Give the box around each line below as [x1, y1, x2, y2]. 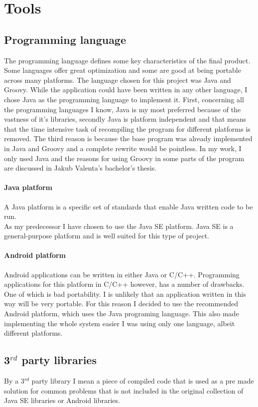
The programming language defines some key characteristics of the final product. [4, 55, 251, 65]
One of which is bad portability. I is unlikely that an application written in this [4, 288, 246, 299]
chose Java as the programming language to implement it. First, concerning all [4, 94, 244, 104]
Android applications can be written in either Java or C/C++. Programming [4, 269, 240, 279]
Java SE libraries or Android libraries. [4, 395, 120, 406]
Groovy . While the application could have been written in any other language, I [4, 84, 248, 95]
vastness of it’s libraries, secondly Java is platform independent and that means [4, 114, 247, 124]
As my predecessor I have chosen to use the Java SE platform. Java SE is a [4, 220, 234, 231]
